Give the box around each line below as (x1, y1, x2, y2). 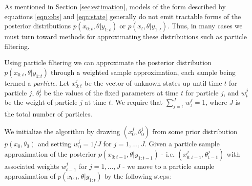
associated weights (4, 161, 59, 171)
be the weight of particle (4, 97, 78, 107)
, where (205, 97, 227, 107)
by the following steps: (104, 170, 171, 181)
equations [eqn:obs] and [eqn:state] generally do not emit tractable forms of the (4, 11, 241, 21)
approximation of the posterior (4, 149, 96, 159)
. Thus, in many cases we (168, 21, 243, 31)
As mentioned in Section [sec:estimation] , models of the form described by (4, 1, 226, 11)
